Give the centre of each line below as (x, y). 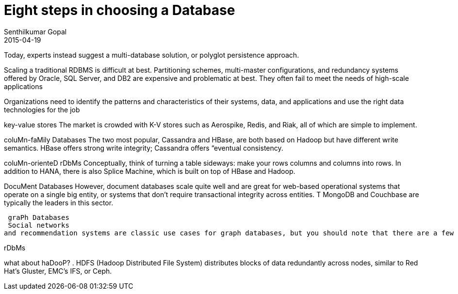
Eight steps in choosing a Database (120, 10)
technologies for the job (42, 109)
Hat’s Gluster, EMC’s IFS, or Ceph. (58, 271)
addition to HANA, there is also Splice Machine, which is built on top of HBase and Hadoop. (150, 171)
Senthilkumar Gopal (35, 31)
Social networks (39, 225)
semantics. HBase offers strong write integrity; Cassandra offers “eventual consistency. (144, 148)
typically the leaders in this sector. (59, 202)
